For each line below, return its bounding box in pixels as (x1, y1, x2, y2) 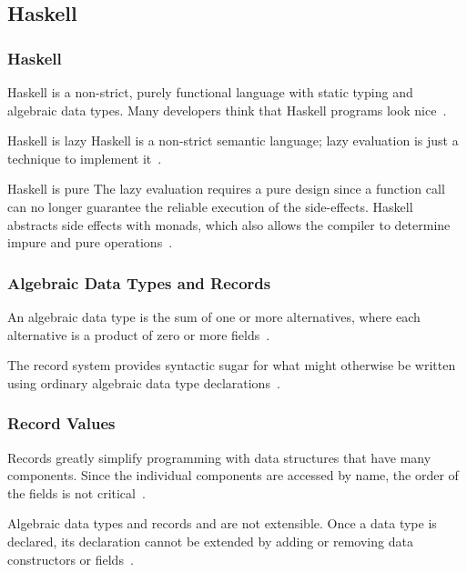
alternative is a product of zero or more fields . (7, 325, 270, 344)
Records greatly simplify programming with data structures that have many (7, 447, 431, 467)
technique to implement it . (7, 148, 162, 167)
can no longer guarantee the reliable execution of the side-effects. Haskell (7, 196, 413, 216)
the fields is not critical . (7, 483, 146, 502)
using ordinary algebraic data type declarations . (7, 373, 280, 392)
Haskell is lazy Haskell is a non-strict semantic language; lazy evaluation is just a (7, 131, 459, 150)
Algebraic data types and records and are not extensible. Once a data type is (7, 514, 437, 533)
